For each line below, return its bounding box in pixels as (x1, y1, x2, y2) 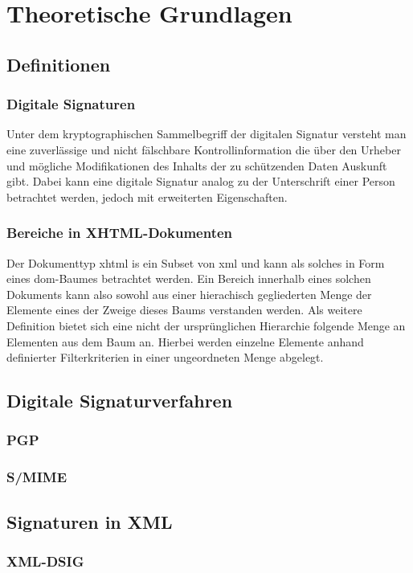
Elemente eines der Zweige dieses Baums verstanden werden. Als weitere (6, 301, 362, 318)
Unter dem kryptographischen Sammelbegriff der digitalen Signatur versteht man (6, 125, 407, 142)
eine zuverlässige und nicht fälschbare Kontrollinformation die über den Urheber (6, 141, 401, 158)
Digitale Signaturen (6, 94, 136, 114)
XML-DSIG (6, 550, 84, 571)
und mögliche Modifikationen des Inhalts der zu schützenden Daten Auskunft (6, 157, 387, 174)
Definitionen (6, 51, 111, 76)
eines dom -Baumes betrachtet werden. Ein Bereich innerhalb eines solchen (6, 270, 371, 287)
